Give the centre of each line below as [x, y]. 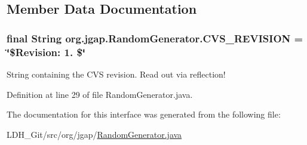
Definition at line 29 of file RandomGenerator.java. [100, 94]
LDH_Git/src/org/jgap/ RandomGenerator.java [94, 134]
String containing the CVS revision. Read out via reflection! [116, 74]
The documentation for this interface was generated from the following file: [144, 114]
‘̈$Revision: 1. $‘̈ [46, 52]
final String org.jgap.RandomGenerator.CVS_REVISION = [155, 38]
